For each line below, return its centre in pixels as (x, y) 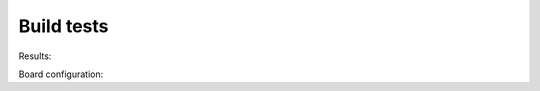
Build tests (63, 26)
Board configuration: (61, 74)
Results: (35, 56)
